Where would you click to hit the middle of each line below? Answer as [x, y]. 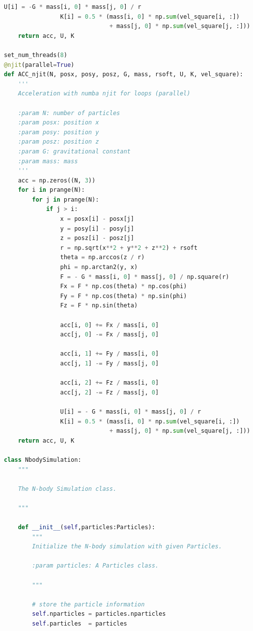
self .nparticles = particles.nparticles [99, 614]
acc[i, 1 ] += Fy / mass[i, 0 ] [110, 354]
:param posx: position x [58, 123]
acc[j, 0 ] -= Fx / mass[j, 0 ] [110, 335]
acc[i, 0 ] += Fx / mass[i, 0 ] [110, 325]
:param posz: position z [58, 142]
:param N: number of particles [69, 113]
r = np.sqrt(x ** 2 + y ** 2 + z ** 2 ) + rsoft [129, 248]
